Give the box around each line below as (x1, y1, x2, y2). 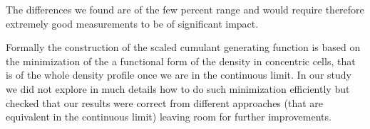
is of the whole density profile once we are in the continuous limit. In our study (6, 67, 351, 82)
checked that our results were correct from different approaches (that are (6, 95, 324, 110)
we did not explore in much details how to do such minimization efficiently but (6, 81, 350, 96)
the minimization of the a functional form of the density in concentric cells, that (6, 53, 356, 68)
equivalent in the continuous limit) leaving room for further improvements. (6, 109, 332, 124)
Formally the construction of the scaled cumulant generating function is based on (6, 40, 361, 55)
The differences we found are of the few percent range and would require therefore (6, 2, 364, 16)
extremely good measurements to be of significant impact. (6, 16, 259, 30)
